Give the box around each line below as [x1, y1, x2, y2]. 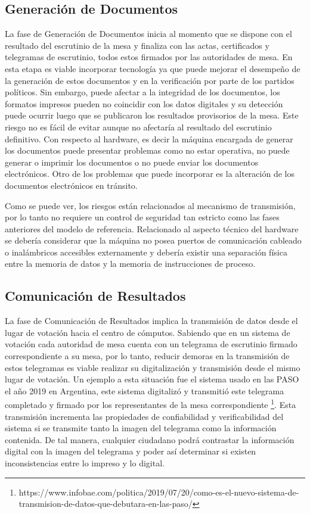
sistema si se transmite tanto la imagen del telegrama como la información [5, 422, 277, 434]
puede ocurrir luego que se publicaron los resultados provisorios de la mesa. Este [5, 109, 299, 122]
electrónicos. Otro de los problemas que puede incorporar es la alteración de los [5, 167, 294, 180]
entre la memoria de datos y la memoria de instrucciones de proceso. [5, 257, 256, 270]
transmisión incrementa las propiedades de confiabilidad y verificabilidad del [5, 410, 284, 422]
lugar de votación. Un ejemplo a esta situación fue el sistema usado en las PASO [5, 373, 299, 385]
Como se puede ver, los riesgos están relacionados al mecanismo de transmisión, [5, 199, 296, 211]
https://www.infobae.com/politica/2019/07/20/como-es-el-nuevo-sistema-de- [18, 485, 299, 498]
